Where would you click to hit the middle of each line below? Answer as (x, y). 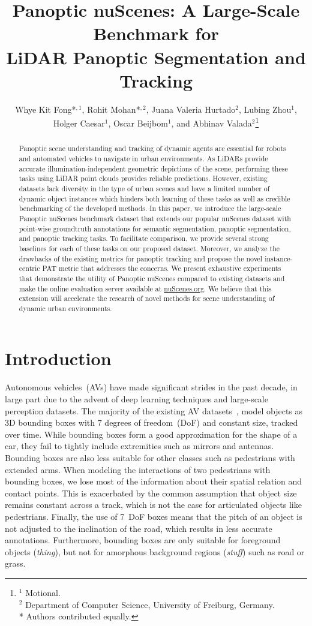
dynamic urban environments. (65, 308)
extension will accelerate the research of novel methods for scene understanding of (147, 298)
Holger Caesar (79, 123)
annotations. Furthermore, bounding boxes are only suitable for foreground (143, 540)
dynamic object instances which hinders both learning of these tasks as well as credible (154, 198)
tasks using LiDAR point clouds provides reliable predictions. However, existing (143, 178)
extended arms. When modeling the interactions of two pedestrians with (138, 469)
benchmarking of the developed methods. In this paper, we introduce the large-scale (150, 208)
